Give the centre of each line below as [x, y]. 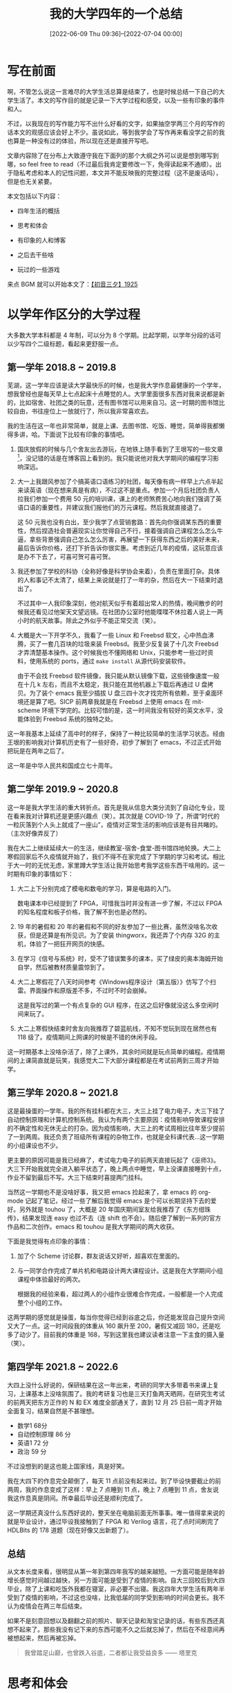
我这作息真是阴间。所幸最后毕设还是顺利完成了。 [77, 1498]
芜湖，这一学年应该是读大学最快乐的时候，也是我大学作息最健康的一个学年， [116, 385]
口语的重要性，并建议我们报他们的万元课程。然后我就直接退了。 [114, 508]
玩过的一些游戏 [38, 269]
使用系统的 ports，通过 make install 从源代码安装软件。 [109, 661]
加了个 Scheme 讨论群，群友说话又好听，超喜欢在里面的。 [100, 1256]
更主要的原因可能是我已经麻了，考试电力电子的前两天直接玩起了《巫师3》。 [113, 1160]
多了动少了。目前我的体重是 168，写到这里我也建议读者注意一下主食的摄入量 [116, 1335]
